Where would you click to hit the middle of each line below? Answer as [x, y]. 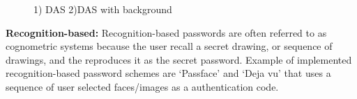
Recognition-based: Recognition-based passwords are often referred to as [166, 32]
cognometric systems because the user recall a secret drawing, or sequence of [169, 46]
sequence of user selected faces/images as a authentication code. [142, 86]
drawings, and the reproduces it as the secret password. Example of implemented [179, 59]
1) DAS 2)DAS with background [103, 9]
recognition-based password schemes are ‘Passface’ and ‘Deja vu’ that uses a [168, 73]
